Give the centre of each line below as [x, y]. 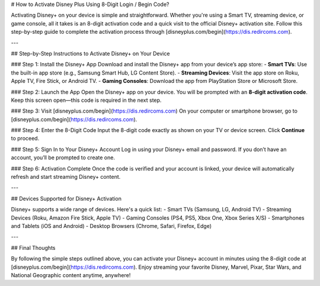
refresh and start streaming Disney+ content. [66, 177]
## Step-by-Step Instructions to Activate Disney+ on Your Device [90, 53]
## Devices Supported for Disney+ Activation [66, 198]
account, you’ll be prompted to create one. [63, 158]
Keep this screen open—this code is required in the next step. [86, 100]
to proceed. [25, 139]
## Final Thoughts [33, 248]
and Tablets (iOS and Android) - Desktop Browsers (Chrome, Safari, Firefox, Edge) [111, 226]
